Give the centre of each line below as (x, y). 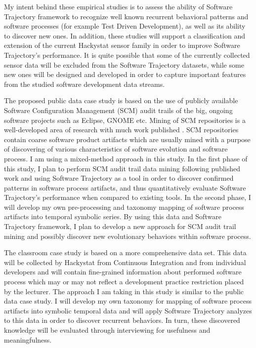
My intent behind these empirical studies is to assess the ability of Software (118, 6)
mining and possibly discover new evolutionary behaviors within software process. (128, 236)
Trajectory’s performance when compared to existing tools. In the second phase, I (128, 197)
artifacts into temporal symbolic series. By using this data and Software (113, 216)
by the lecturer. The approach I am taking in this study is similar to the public (124, 291)
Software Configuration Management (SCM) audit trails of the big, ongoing (118, 110)
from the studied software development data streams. (85, 84)
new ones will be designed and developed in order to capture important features (125, 74)
